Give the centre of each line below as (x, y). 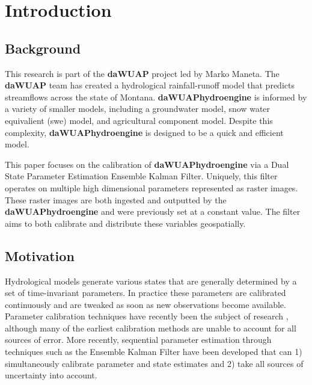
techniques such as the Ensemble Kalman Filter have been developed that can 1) (154, 352)
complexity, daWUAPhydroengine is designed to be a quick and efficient (144, 132)
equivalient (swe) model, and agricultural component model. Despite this (139, 120)
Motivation (40, 255)
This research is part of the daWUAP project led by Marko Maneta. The (142, 73)
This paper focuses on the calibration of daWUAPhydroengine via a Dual (147, 164)
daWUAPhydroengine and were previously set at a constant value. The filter (153, 211)
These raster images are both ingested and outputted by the (116, 199)
